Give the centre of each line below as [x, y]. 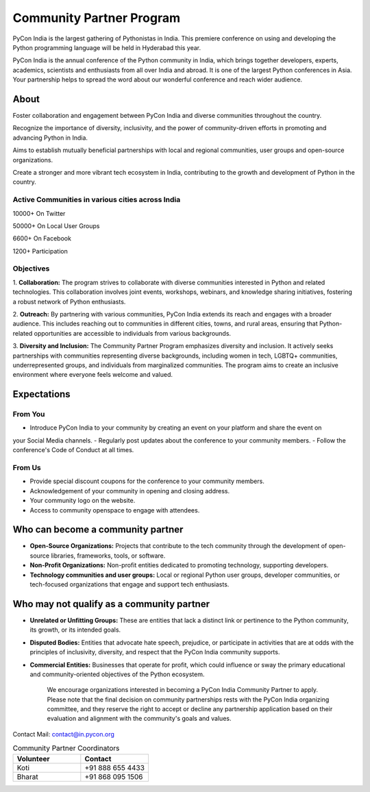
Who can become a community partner [98, 530]
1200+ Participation [40, 251]
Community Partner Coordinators [66, 748]
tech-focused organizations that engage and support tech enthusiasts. [129, 584]
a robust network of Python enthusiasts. [69, 301]
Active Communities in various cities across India [97, 200]
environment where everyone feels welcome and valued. [93, 375]
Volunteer [34, 758]
